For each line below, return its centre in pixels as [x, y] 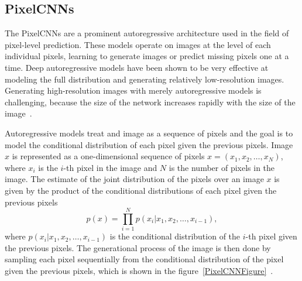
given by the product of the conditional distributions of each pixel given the [141, 190]
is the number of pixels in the [222, 167]
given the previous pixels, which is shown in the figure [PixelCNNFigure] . [139, 271]
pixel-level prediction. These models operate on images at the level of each [138, 44]
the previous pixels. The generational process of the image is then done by [138, 247]
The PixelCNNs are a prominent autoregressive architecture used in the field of [147, 33]
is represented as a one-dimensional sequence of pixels [108, 156]
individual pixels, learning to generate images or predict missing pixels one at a [147, 56]
